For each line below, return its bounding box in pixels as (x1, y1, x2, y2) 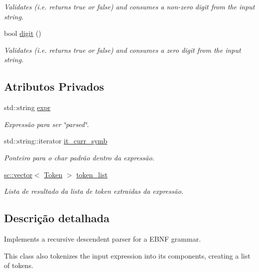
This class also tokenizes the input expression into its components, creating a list (4, 250, 251, 261)
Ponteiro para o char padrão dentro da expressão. (4, 152, 154, 162)
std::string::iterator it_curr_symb (4, 136, 108, 146)
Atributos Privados (4, 79, 104, 94)
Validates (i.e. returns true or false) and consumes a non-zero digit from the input (4, 1, 255, 11)
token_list (76, 169, 108, 179)
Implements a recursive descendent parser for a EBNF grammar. (4, 233, 201, 244)
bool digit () (4, 28, 41, 38)
